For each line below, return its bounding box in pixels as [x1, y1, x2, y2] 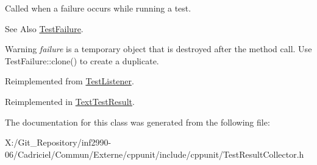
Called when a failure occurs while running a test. [5, 2, 191, 14]
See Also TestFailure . [5, 22, 84, 35]
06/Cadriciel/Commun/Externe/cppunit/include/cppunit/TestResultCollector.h [5, 147, 304, 160]
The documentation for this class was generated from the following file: [5, 115, 270, 128]
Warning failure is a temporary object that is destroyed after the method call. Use [5, 42, 312, 55]
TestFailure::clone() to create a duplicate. [5, 54, 159, 67]
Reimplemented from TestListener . [5, 75, 134, 87]
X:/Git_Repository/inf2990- [5, 136, 112, 149]
